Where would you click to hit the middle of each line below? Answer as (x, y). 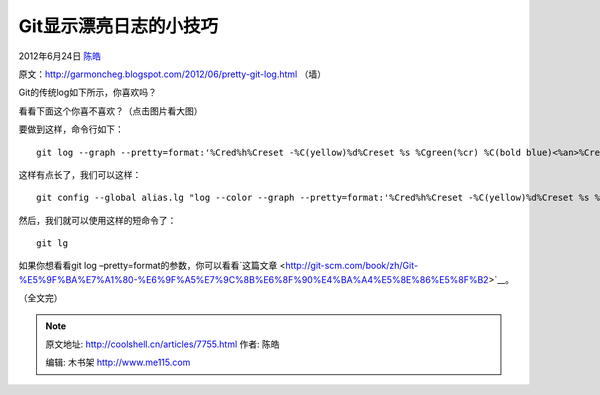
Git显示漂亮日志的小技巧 (118, 26)
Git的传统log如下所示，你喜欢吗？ (87, 92)
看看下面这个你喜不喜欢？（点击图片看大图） (110, 111)
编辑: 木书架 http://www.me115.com (118, 362)
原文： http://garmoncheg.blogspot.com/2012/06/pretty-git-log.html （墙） (172, 74)
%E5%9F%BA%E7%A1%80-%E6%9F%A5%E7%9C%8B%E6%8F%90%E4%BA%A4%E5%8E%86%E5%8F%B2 (253, 279)
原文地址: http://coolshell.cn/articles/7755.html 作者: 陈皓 (162, 344)
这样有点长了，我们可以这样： (80, 174)
